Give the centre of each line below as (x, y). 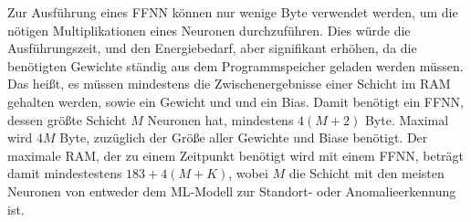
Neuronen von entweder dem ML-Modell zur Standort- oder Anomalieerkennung (232, 190)
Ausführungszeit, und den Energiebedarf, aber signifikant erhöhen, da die (212, 48)
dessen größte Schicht (67, 119)
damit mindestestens (65, 173)
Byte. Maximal (407, 119)
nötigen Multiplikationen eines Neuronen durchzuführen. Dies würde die (209, 30)
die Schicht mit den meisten (366, 173)
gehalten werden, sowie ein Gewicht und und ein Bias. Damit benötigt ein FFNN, (236, 101)
